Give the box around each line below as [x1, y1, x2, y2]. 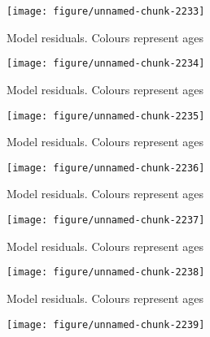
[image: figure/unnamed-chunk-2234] [7, 58, 205, 70]
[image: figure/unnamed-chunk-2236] [7, 162, 205, 174]
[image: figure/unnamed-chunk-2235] [7, 110, 205, 122]
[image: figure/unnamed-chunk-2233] [7, 6, 205, 17]
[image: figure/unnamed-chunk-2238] [7, 266, 205, 279]
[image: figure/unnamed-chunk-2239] [7, 318, 205, 331]
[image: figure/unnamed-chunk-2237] [7, 214, 205, 226]
